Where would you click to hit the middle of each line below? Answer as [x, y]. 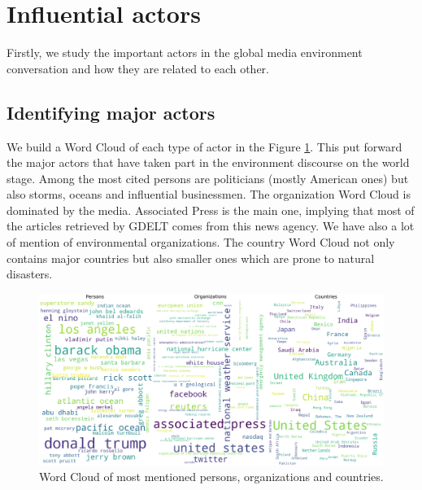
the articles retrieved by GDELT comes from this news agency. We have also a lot [211, 226]
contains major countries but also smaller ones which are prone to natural [191, 258]
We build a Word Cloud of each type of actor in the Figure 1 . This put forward [204, 146]
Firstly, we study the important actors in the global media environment [185, 52]
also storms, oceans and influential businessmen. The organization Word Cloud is [209, 194]
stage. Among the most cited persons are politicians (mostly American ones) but [208, 178]
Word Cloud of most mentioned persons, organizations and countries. [211, 477]
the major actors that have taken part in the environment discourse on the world [208, 162]
